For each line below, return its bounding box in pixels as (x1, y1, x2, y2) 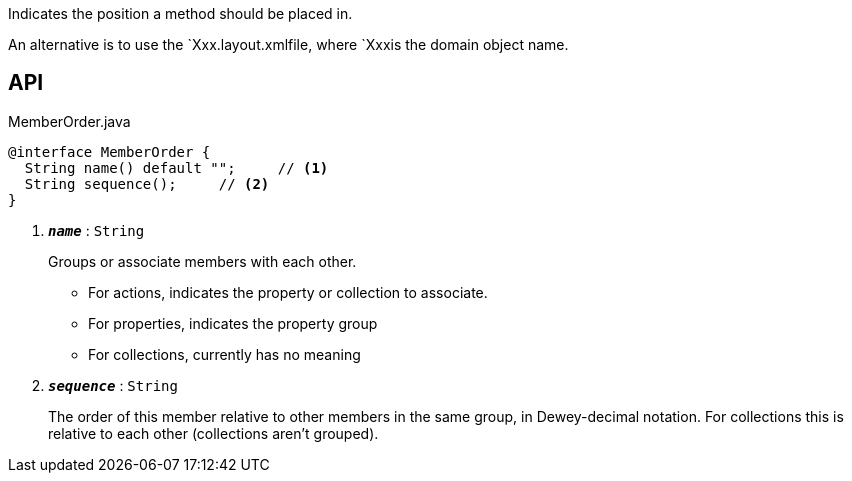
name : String (48, 221, 145, 239)
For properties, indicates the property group (88, 314, 378, 332)
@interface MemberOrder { (8, 143, 211, 160)
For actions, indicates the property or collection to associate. (88, 283, 488, 301)
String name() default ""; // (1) (24, 159, 329, 176)
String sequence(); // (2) (24, 175, 270, 192)
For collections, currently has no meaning (88, 345, 361, 363)
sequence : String (48, 376, 178, 394)
